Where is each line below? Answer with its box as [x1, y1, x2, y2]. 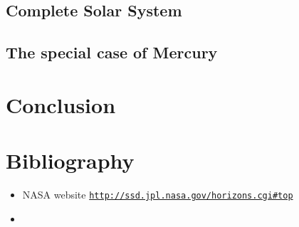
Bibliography [6, 146, 135, 175]
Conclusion [6, 90, 116, 119]
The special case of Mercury [6, 41, 218, 63]
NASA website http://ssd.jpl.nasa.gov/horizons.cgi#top [22, 187, 293, 202]
